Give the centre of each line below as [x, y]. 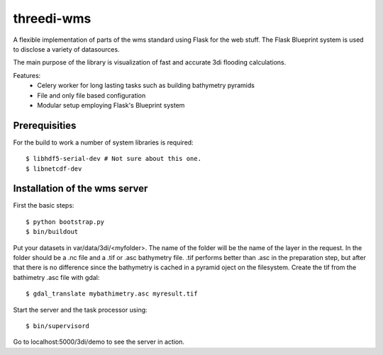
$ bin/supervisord [58, 326]
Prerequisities [45, 125]
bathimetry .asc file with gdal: [56, 277]
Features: [27, 75]
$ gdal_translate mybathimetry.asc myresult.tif [112, 294]
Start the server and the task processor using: [81, 310]
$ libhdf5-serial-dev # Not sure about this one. [114, 159]
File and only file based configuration [91, 95]
